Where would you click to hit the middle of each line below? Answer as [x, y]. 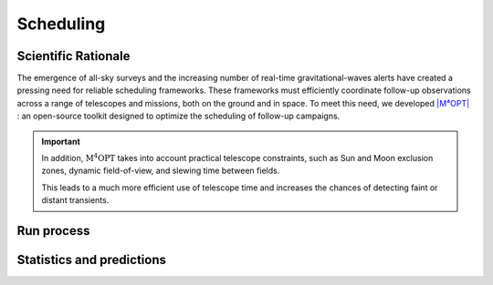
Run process [53, 231]
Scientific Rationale [73, 56]
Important [61, 141]
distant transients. [75, 200]
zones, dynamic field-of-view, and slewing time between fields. [161, 171]
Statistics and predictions [91, 260]
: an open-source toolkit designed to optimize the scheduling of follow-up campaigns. [178, 116]
